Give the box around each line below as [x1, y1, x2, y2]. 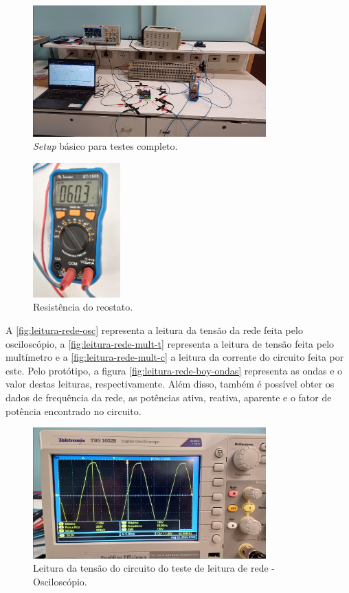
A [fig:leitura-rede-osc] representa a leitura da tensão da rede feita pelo [5, 322, 303, 337]
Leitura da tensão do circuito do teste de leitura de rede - [33, 561, 275, 575]
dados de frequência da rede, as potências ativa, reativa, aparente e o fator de [5, 390, 332, 404]
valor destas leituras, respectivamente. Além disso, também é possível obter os [5, 377, 335, 391]
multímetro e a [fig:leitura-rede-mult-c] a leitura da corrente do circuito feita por [5, 350, 344, 364]
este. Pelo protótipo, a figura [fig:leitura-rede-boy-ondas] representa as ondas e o [5, 363, 343, 377]
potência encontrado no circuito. [5, 403, 142, 418]
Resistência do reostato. [33, 300, 133, 314]
